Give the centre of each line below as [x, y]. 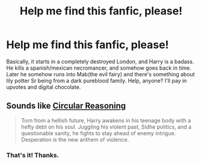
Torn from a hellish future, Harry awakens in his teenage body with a [106, 120]
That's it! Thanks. [32, 155]
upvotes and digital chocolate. [44, 87]
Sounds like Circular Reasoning [66, 106]
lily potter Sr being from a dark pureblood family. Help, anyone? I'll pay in [97, 80]
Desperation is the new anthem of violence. [75, 139]
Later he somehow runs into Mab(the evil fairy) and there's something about [100, 74]
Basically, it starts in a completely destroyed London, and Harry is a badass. [100, 61]
